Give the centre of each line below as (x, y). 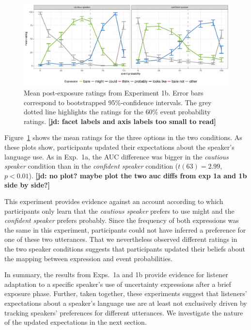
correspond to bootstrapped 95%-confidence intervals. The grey (118, 102)
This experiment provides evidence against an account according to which (114, 201)
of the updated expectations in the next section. (76, 322)
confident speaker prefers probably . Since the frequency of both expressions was (122, 220)
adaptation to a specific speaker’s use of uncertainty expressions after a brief (118, 284)
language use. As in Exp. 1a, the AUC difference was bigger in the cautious (117, 156)
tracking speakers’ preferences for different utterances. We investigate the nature (124, 312)
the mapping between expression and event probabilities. (88, 258)
